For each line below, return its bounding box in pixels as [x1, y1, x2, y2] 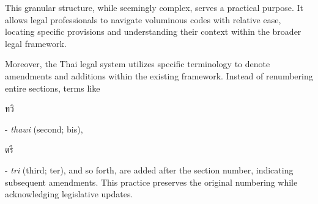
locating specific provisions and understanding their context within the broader [5, 25, 301, 38]
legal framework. [5, 37, 67, 49]
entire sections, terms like [5, 81, 100, 94]
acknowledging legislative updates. [5, 188, 133, 200]
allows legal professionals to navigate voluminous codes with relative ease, [5, 13, 281, 26]
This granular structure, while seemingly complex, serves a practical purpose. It [5, 1, 303, 13]
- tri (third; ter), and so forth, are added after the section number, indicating [5, 163, 294, 176]
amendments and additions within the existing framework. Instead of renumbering [5, 69, 313, 82]
